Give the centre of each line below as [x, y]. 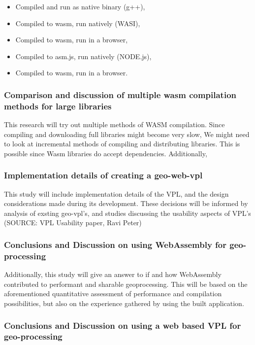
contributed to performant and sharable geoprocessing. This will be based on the [126, 284]
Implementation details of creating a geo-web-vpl [103, 175]
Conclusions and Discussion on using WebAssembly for [115, 244]
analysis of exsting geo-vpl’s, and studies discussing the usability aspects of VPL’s [127, 213]
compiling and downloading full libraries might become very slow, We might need [127, 134]
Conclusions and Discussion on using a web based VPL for [123, 325]
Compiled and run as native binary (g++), [80, 6]
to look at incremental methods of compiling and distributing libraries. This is [122, 144]
